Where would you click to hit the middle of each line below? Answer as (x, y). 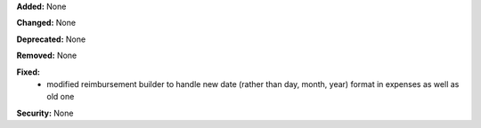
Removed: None (47, 56)
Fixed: (28, 72)
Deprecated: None (51, 39)
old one (61, 97)
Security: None (45, 113)
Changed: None (46, 23)
